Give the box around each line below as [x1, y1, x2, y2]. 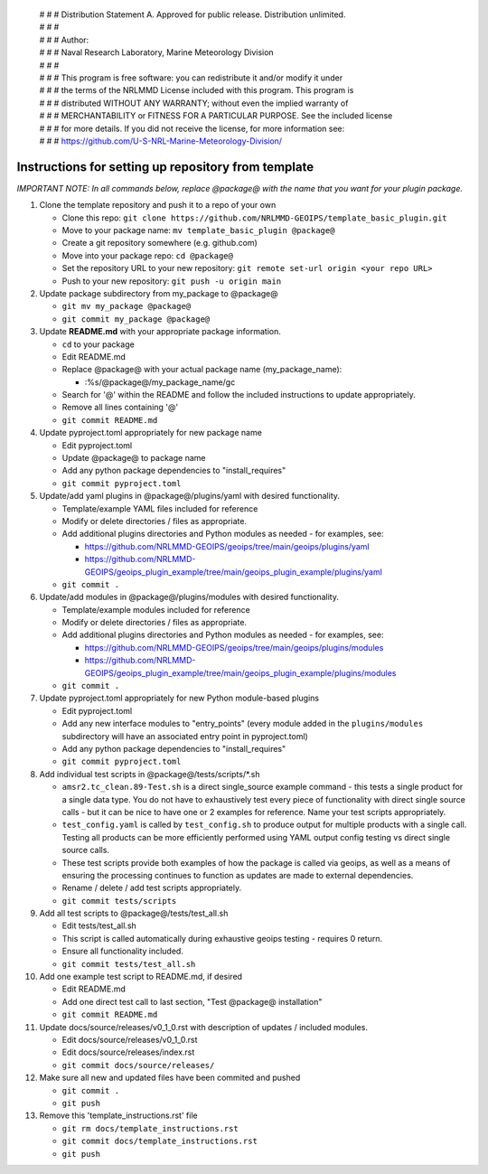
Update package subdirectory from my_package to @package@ [39, 287, 279, 298]
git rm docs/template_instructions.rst [61, 1123, 239, 1133]
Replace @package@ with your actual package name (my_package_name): [61, 364, 343, 375]
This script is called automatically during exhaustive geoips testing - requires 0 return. [61, 933, 383, 944]
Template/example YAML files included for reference [61, 502, 258, 514]
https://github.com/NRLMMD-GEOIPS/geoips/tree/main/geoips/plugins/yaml [84, 540, 370, 551]
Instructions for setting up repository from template [16, 159, 314, 174]
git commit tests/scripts [61, 896, 177, 906]
